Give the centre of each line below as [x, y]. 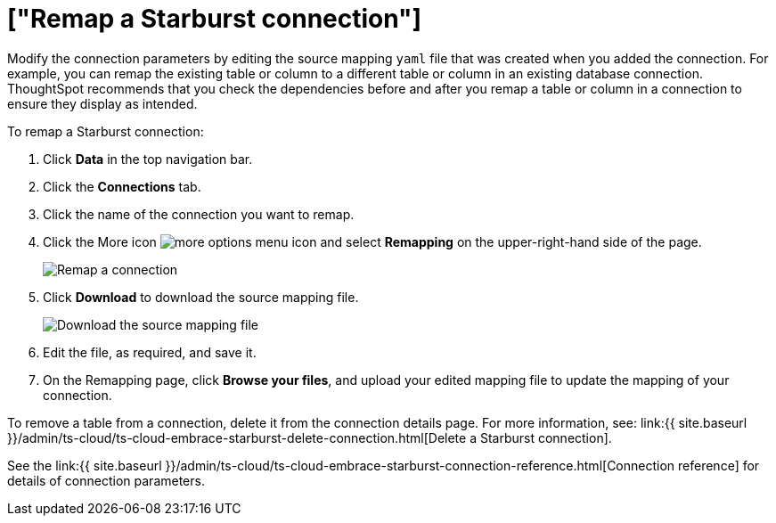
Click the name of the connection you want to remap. [199, 214]
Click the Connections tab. [122, 186]
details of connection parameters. [106, 480]
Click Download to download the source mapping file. [201, 297]
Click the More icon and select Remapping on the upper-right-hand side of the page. [372, 241]
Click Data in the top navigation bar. [148, 159]
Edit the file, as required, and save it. [150, 352]
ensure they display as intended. [102, 103]
